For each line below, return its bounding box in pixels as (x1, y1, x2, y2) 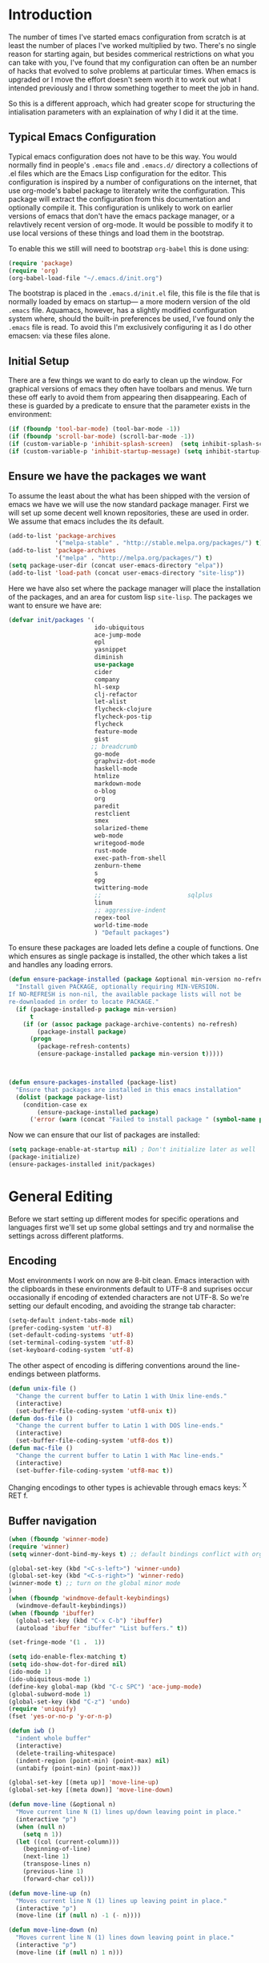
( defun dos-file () (8, 1415, 74, 1423)
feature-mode (94, 727, 138, 736)
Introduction (8, 6, 93, 24)
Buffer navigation (8, 1514, 98, 1527)
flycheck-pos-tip (94, 713, 152, 721)
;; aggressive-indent (94, 906, 167, 914)
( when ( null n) (15, 1823, 66, 1831)
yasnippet (94, 646, 127, 654)
